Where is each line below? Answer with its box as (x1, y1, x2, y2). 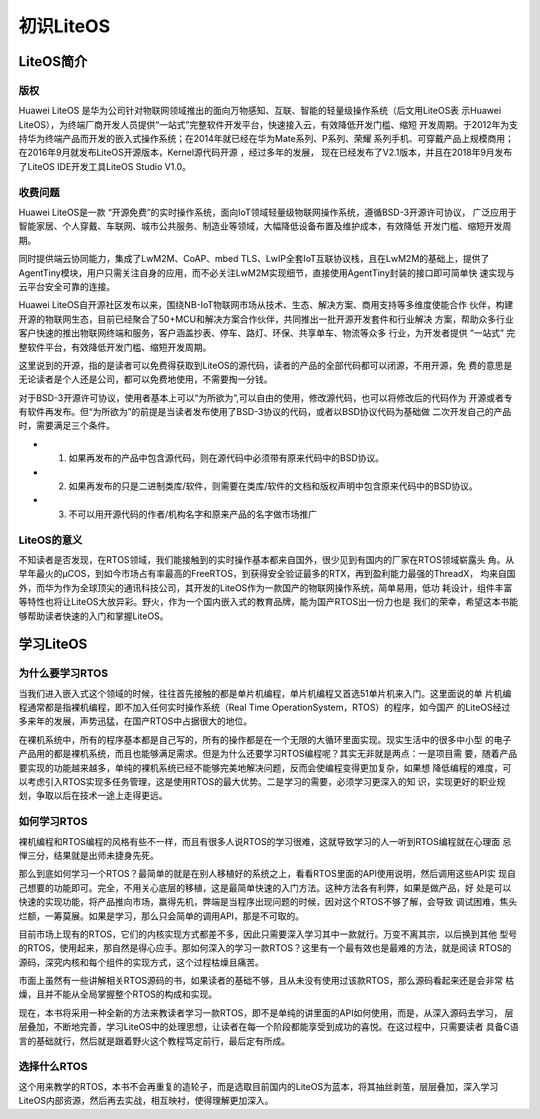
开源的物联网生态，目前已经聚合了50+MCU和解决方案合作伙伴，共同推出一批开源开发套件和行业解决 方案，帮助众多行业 (18, 313, 514, 325)
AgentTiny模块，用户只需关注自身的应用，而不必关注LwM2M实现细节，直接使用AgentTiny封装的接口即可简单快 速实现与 (18, 266, 515, 279)
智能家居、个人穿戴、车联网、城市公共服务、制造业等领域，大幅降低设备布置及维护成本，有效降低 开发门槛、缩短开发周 (18, 220, 512, 232)
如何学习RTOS (18, 815, 88, 829)
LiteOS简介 (18, 53, 88, 70)
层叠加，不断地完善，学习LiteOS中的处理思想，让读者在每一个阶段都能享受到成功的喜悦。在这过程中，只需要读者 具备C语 (18, 1021, 519, 1033)
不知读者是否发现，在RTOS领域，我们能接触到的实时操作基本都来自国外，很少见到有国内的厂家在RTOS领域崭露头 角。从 (18, 553, 515, 565)
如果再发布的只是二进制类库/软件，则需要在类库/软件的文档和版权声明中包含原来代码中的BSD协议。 (68, 480, 479, 492)
